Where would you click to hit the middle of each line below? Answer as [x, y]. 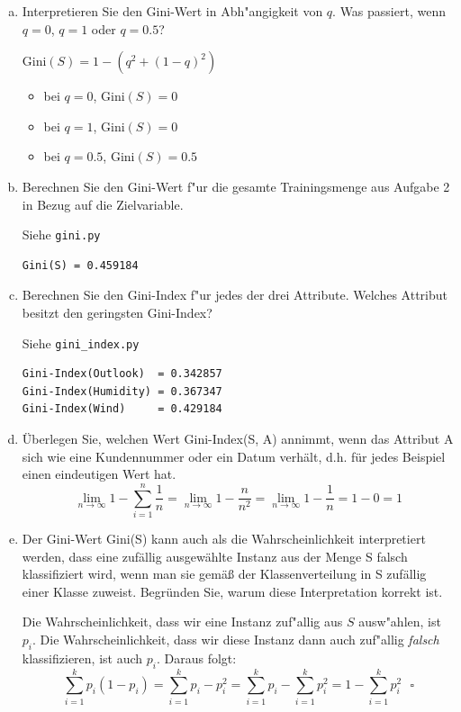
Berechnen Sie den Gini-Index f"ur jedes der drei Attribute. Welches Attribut [235, 295]
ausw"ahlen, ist [400, 622]
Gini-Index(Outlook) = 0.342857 [122, 374]
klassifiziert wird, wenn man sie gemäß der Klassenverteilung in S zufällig [224, 574]
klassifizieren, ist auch [82, 658]
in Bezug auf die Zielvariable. [103, 204]
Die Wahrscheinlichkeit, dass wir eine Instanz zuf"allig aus [182, 622]
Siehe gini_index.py [81, 342]
